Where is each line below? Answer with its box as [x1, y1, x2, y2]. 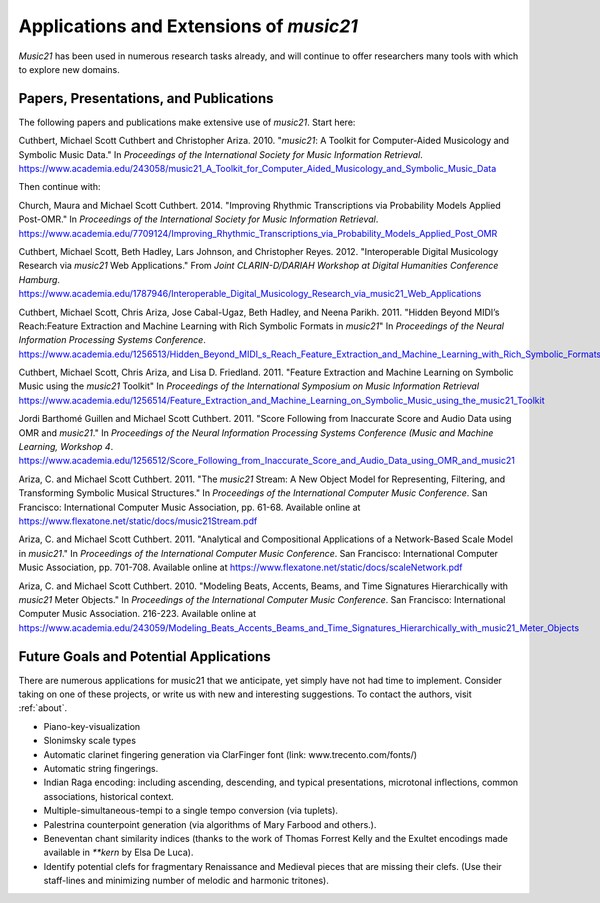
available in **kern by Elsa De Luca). [43, 846, 194, 859]
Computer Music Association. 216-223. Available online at [18, 608, 257, 620]
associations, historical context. [43, 790, 174, 802]
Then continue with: [18, 181, 101, 193]
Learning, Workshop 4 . [18, 441, 114, 453]
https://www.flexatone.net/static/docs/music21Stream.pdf [18, 515, 258, 527]
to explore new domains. [18, 63, 120, 75]
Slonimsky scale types [43, 735, 137, 747]
